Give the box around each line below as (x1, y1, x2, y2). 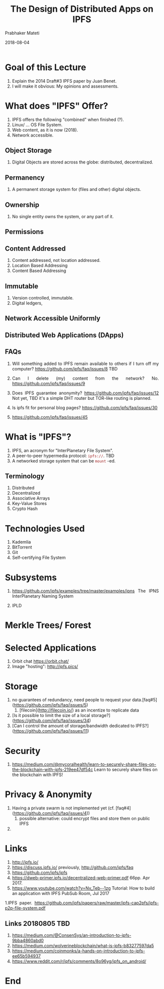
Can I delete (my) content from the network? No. (12, 375, 159, 381)
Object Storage (5, 146, 52, 155)
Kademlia (12, 539, 31, 545)
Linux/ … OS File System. (12, 121, 63, 128)
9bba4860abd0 (12, 937, 44, 943)
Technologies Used (5, 523, 85, 534)
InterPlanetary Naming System (12, 593, 74, 599)
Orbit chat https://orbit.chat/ (12, 658, 69, 664)
